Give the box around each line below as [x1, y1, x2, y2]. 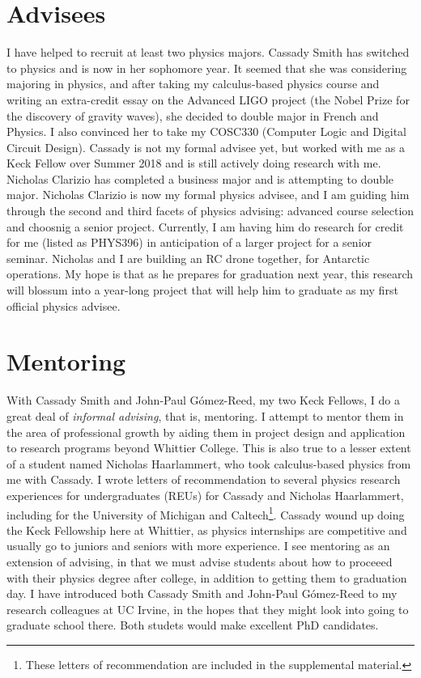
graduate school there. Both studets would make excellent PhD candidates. [6, 617, 379, 634]
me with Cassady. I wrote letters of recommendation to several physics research [6, 471, 401, 488]
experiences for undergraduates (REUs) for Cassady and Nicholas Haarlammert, [6, 486, 404, 503]
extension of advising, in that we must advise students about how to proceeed [6, 553, 393, 570]
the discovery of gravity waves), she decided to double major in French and [6, 107, 379, 124]
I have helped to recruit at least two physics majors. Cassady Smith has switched [6, 44, 410, 61]
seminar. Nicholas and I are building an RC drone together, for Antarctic [6, 249, 370, 266]
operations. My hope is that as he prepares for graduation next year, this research [6, 265, 414, 282]
